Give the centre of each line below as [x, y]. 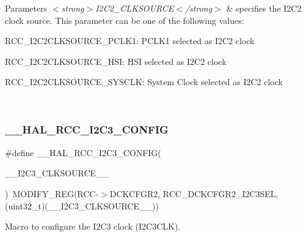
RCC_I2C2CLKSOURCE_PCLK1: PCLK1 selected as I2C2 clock [130, 41]
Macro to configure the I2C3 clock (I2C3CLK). [93, 226]
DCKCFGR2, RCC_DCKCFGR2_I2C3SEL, [194, 193]
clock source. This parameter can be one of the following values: [125, 20]
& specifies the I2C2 [264, 8]
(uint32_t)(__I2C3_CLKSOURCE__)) [82, 205]
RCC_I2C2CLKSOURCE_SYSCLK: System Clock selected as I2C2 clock [144, 82]
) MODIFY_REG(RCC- [52, 193]
